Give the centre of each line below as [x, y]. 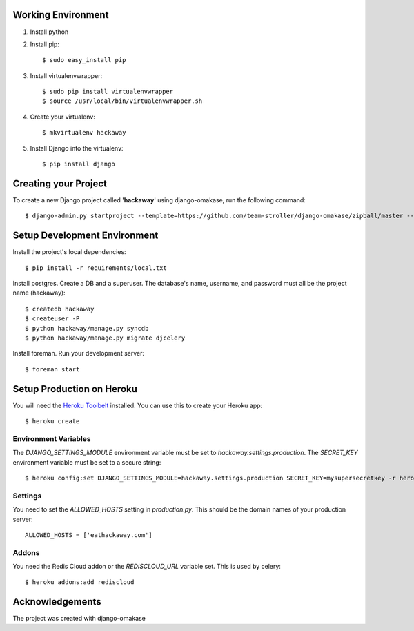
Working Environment [61, 15]
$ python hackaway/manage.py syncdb [87, 328]
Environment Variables [52, 438]
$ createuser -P [52, 319]
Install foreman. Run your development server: [79, 353]
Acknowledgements [57, 602]
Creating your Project [60, 183]
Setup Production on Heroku [75, 389]
